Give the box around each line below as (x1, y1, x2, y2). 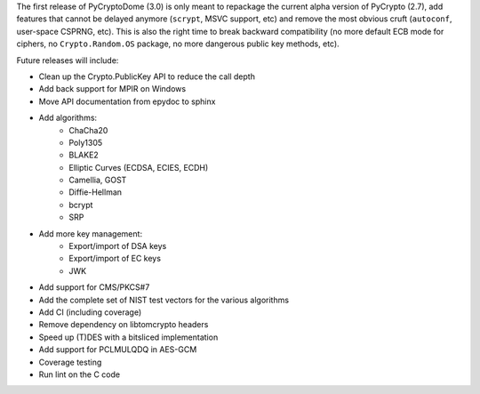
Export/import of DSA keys (68, 241, 167, 252)
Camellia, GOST (68, 174, 127, 186)
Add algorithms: (38, 112, 98, 124)
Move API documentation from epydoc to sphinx (38, 96, 216, 107)
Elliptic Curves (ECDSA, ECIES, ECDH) (68, 162, 209, 173)
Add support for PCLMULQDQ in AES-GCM (38, 344, 197, 355)
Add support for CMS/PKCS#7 (38, 282, 150, 293)
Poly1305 (68, 137, 103, 148)
